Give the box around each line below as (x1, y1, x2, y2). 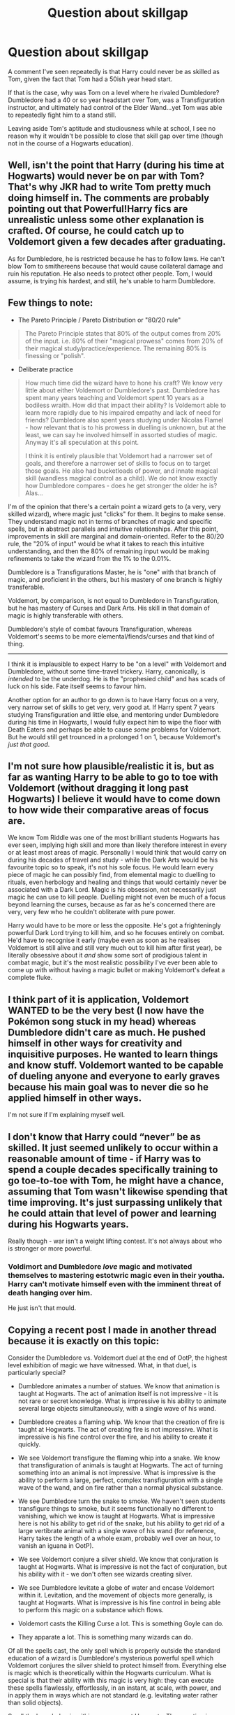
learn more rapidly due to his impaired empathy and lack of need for (24, 408, 221, 417)
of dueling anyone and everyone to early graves (8, 1070, 220, 1082)
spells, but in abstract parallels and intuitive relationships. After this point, (8, 525, 218, 533)
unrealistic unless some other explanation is (8, 214, 204, 226)
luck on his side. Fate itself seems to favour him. (8, 682, 146, 690)
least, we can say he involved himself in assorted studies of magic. (24, 430, 218, 439)
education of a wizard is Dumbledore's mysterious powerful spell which (8, 1654, 214, 1663)
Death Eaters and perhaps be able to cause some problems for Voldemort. (8, 725, 222, 734)
